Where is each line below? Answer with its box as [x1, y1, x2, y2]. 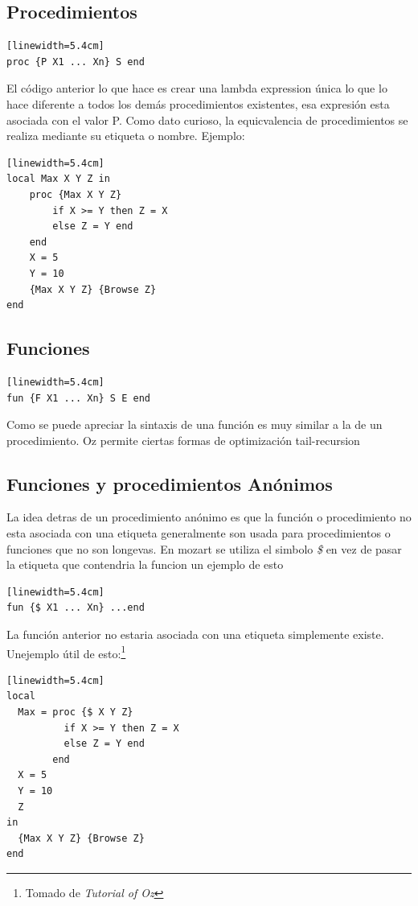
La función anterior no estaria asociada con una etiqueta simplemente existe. [6, 626, 384, 643]
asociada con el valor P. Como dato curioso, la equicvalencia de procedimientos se [6, 111, 408, 128]
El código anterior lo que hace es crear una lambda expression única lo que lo [6, 80, 387, 97]
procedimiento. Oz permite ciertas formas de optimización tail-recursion [6, 431, 360, 448]
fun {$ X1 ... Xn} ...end [6, 602, 145, 614]
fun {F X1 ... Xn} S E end [6, 392, 150, 404]
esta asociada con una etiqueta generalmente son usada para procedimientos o [6, 525, 391, 542]
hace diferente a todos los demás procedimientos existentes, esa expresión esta [6, 95, 390, 112]
